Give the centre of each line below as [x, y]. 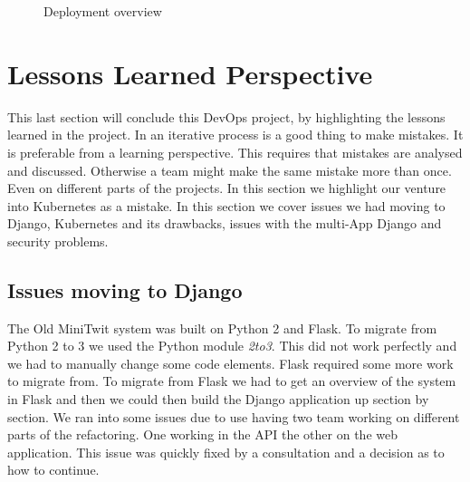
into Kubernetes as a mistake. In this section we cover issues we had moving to [226, 205]
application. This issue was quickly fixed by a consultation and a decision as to [226, 452]
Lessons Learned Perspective [190, 73]
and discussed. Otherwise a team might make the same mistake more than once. [230, 170]
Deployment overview [103, 11]
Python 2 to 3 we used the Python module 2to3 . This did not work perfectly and [232, 346]
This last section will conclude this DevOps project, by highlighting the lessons [226, 116]
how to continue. [53, 470]
